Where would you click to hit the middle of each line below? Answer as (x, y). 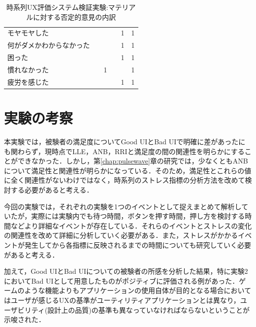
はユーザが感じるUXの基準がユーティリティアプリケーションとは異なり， (122, 300)
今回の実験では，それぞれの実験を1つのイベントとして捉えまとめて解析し (123, 206)
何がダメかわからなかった (49, 45)
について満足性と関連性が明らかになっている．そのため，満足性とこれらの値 (128, 170)
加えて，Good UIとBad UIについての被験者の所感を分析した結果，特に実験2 (126, 271)
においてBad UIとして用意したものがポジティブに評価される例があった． (122, 280)
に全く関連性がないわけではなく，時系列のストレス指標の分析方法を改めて (125, 180)
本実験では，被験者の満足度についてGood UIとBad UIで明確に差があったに (125, 142)
